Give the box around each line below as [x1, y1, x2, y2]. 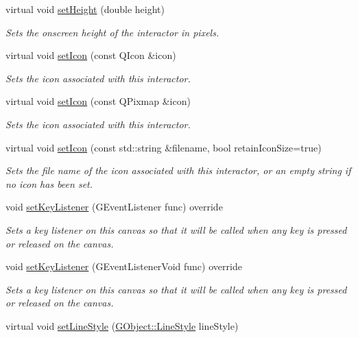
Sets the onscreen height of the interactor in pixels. [5, 25, 219, 39]
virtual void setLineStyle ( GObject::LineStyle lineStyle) [5, 318, 239, 333]
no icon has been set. [5, 176, 93, 191]
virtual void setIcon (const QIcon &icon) [5, 48, 176, 62]
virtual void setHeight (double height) [5, 2, 165, 16]
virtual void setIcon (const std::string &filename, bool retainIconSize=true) [5, 140, 322, 154]
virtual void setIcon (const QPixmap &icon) [5, 94, 191, 108]
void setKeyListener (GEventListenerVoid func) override [5, 259, 242, 274]
